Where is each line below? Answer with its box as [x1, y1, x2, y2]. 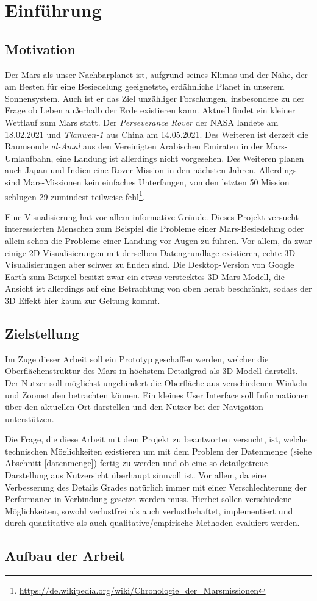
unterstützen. [5, 412, 54, 425]
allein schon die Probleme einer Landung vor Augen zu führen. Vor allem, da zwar [5, 234, 312, 247]
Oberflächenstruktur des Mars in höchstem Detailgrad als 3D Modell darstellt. [5, 364, 298, 377]
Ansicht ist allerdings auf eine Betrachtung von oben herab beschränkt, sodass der [5, 282, 312, 295]
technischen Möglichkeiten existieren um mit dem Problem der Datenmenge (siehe [5, 444, 312, 457]
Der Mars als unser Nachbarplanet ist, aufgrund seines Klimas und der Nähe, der [5, 68, 308, 81]
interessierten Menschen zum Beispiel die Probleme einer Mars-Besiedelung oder [5, 222, 304, 235]
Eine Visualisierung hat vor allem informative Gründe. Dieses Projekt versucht [5, 210, 299, 223]
